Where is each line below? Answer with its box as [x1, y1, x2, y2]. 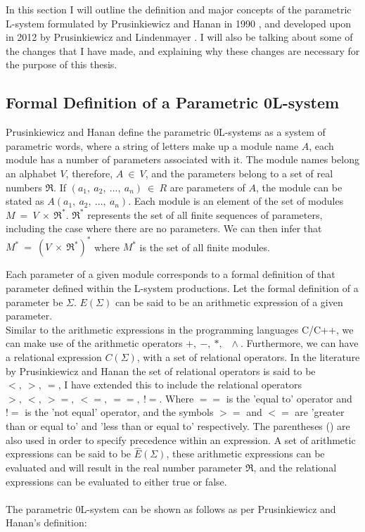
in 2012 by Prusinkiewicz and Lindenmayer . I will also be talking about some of [6, 30, 353, 44]
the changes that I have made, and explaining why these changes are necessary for [6, 43, 360, 58]
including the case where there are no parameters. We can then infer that [6, 221, 322, 236]
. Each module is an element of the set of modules [128, 194, 344, 208]
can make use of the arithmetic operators [6, 336, 183, 350]
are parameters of [169, 179, 245, 194]
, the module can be [255, 179, 342, 194]
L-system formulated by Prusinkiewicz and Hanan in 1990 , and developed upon [6, 15, 352, 30]
